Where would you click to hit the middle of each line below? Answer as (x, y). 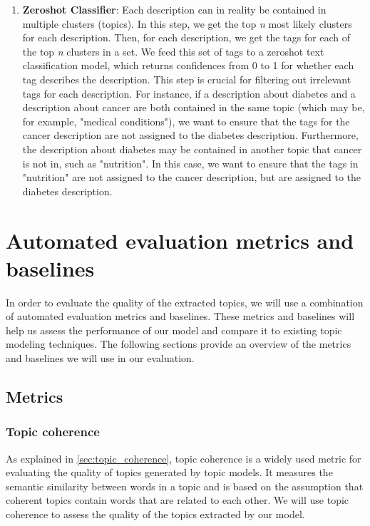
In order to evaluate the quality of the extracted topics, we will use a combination (185, 302)
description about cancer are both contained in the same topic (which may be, (194, 107)
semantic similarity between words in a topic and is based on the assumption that (185, 486)
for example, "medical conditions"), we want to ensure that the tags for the (186, 121)
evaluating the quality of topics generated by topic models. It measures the (169, 472)
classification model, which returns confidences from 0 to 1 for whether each (188, 65)
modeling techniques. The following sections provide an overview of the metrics (179, 344)
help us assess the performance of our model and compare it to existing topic (174, 330)
